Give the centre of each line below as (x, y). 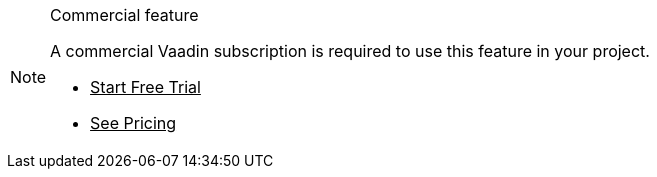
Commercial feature (124, 15)
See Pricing (133, 123)
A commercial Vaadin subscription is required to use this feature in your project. (350, 51)
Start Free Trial (145, 87)
